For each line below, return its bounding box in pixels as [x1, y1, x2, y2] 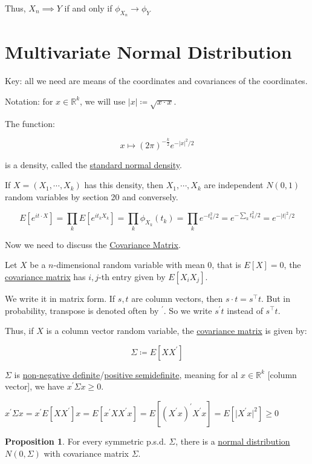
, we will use [80, 94, 126, 107]
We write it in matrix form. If [5, 292, 115, 304]
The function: [5, 117, 55, 129]
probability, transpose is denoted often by [5, 304, 159, 316]
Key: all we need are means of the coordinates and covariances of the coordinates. [5, 74, 308, 87]
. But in [261, 292, 290, 304]
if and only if [64, 2, 112, 14]
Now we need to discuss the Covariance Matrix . [5, 238, 181, 250]
